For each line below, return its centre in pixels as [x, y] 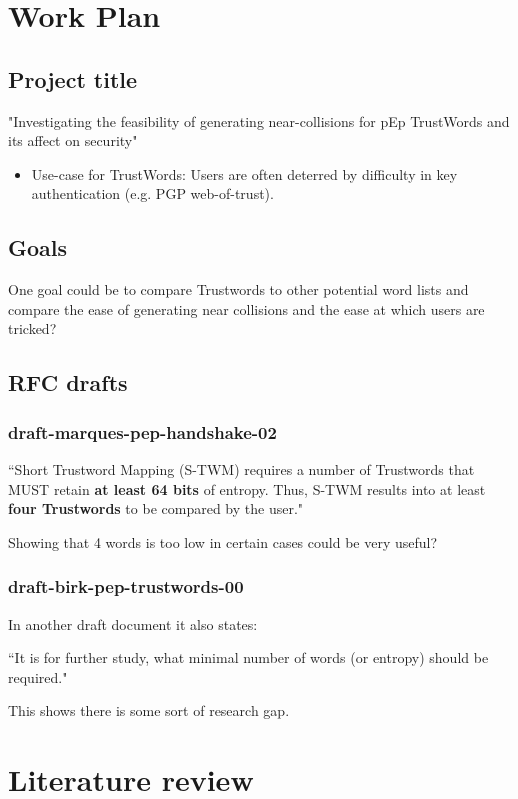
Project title [73, 78]
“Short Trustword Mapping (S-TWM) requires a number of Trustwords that [241, 468]
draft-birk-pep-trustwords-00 [126, 586]
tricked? [32, 328]
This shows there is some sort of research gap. [149, 710]
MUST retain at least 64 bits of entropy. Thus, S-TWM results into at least [247, 488]
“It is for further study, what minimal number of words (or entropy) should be [248, 657]
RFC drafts [68, 382]
